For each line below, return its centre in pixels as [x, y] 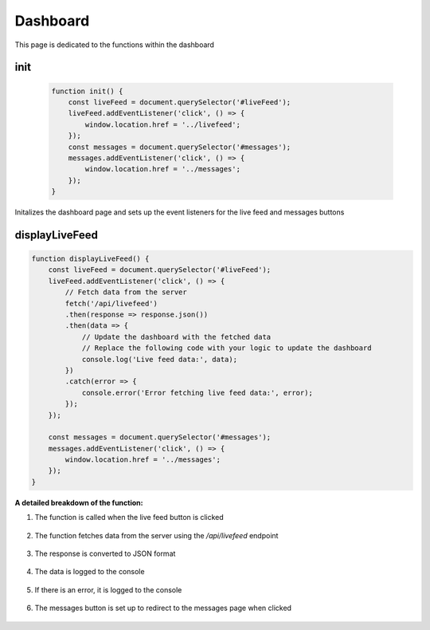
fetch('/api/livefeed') [111, 303]
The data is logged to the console [90, 572]
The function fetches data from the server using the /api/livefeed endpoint [156, 535]
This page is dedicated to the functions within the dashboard [115, 45]
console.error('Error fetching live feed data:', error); [197, 392]
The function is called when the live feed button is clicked [129, 518]
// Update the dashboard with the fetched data [176, 337]
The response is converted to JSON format [105, 553]
